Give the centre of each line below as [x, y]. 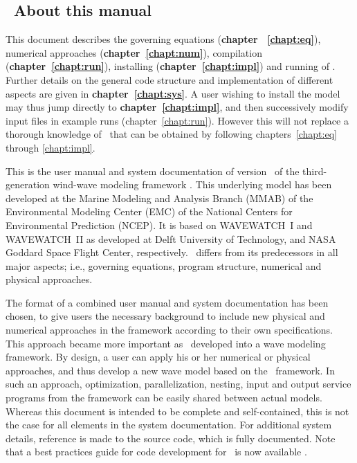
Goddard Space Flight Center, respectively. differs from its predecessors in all [172, 252]
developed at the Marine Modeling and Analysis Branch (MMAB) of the [159, 198]
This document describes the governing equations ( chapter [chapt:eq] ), [163, 39]
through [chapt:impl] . [51, 147]
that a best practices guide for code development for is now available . [156, 452]
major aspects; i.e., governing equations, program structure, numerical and [164, 265]
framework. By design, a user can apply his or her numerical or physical [158, 357]
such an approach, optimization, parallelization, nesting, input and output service [178, 384]
